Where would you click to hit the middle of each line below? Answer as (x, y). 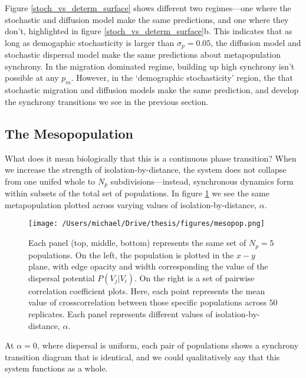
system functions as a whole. (56, 368)
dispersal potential (62, 277)
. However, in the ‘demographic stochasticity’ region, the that (182, 78)
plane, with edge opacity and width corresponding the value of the (148, 266)
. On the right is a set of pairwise (194, 277)
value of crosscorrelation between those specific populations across (147, 302)
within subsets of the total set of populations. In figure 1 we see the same (137, 193)
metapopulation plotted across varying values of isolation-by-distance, (131, 204)
